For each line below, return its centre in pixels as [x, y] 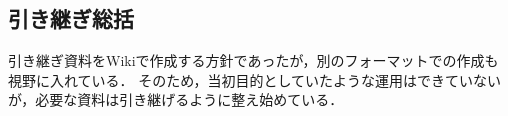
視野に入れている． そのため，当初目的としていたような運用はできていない [255, 79]
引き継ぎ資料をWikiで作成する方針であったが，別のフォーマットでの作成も [253, 60]
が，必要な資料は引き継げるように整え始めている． [176, 99]
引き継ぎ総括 [71, 18]
